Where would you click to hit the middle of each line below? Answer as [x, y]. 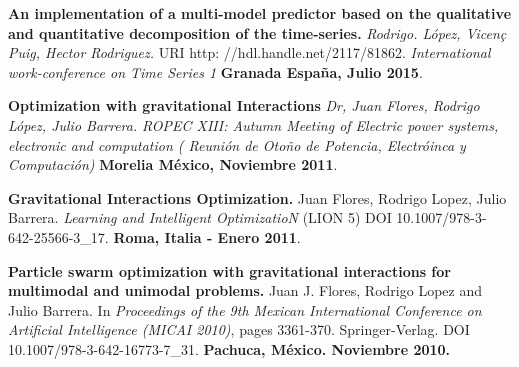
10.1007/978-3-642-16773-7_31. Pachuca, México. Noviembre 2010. [229, 348]
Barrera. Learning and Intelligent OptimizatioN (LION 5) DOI [200, 217]
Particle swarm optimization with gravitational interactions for [229, 270]
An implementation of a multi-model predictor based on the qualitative [260, 13]
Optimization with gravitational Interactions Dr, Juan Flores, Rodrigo [244, 105]
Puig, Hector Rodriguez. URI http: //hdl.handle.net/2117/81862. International [249, 52]
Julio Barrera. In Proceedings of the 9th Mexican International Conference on [245, 309]
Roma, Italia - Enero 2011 [205, 236]
